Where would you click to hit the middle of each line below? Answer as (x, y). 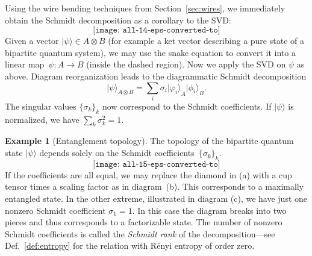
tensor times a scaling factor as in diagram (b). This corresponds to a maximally (154, 186)
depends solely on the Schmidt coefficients (117, 153)
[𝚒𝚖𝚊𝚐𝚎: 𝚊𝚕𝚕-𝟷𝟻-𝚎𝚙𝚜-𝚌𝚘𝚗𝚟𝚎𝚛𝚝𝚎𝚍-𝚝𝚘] (157, 164)
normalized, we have (42, 119)
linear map (25, 64)
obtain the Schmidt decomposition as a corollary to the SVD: (118, 20)
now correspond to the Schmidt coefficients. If (187, 106)
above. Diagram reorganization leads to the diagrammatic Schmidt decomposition (156, 76)
